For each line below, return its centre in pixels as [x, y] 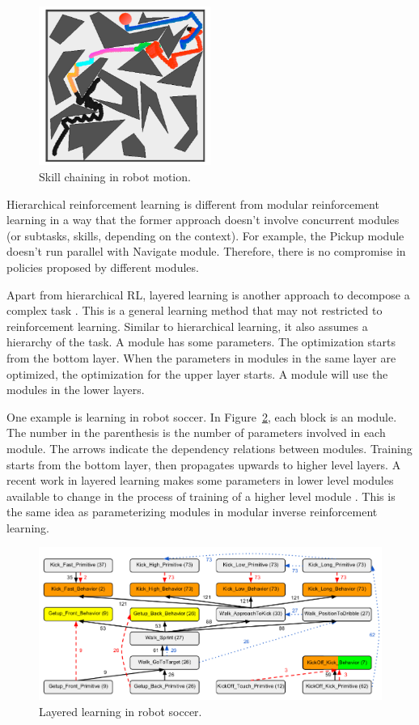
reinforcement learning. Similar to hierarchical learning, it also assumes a [187, 326]
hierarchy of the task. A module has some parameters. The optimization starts [201, 342]
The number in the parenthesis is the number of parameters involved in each [196, 432]
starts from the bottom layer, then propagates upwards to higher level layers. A [204, 464]
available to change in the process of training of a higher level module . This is [201, 496]
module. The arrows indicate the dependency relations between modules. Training [209, 448]
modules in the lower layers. [76, 390]
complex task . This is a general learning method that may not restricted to [195, 310]
